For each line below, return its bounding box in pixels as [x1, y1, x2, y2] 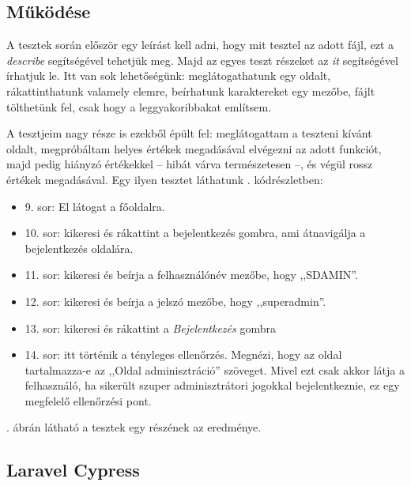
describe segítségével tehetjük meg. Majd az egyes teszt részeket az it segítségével [6, 51, 398, 68]
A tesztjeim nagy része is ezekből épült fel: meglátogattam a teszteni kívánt [6, 125, 372, 141]
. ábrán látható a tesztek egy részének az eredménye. [6, 419, 262, 435]
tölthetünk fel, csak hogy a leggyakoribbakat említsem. [6, 98, 272, 115]
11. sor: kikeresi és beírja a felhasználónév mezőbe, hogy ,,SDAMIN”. [25, 266, 358, 283]
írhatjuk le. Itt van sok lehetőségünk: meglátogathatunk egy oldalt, [6, 67, 331, 84]
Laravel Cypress [6, 458, 140, 482]
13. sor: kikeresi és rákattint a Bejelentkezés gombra [25, 319, 276, 336]
